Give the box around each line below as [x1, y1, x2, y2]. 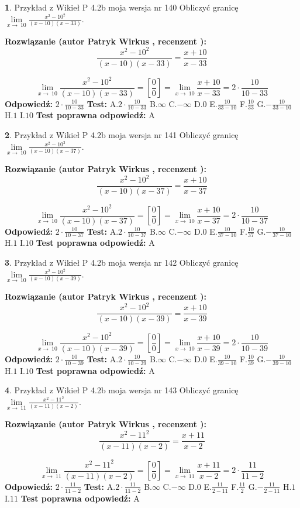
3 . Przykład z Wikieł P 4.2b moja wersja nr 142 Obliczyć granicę [5, 256, 239, 269]
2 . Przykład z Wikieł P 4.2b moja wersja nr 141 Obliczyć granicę [5, 129, 239, 141]
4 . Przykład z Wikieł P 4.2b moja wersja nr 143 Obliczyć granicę [5, 384, 239, 396]
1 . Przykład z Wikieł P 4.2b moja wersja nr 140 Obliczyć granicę [5, 1, 239, 13]
